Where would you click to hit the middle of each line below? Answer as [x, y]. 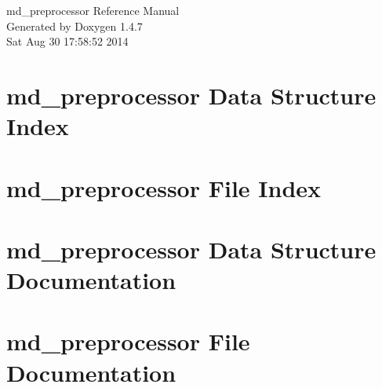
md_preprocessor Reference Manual [93, 10]
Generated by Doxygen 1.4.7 [75, 26]
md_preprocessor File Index [164, 187]
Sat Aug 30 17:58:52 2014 [67, 41]
